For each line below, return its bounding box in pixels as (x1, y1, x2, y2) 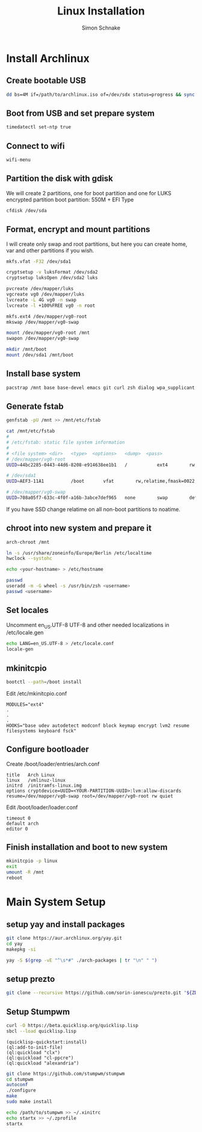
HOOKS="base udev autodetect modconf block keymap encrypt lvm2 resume (6, 722, 189, 729)
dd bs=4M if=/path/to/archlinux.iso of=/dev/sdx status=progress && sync (6, 92, 195, 98)
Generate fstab (6, 401, 64, 411)
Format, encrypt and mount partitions (6, 224, 150, 234)
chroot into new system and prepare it (6, 523, 152, 533)
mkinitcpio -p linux (6, 858, 58, 864)
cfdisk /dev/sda (6, 207, 47, 213)
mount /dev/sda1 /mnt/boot (6, 352, 74, 358)
